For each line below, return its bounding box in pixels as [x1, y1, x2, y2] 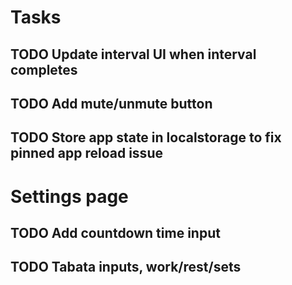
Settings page [10, 185, 129, 208]
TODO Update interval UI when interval [10, 46, 257, 63]
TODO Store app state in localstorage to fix [10, 129, 282, 146]
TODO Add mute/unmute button [10, 95, 213, 112]
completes [10, 61, 78, 78]
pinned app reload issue [10, 145, 163, 162]
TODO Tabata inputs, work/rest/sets [10, 259, 242, 276]
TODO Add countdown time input [10, 224, 221, 241]
